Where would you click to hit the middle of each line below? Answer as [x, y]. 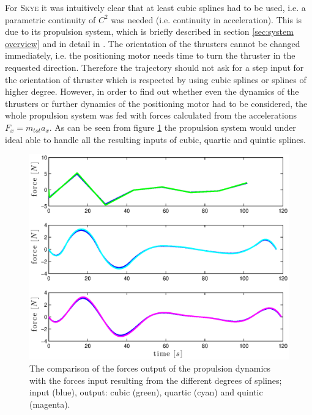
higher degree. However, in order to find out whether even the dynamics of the [152, 91]
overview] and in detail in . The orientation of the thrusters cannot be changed [153, 43]
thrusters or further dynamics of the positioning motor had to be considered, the [156, 103]
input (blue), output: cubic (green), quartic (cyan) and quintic [146, 392]
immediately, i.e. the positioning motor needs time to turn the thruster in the [150, 55]
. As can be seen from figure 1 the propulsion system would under [173, 127]
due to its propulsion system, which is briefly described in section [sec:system [149, 31]
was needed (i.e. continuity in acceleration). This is [206, 19]
